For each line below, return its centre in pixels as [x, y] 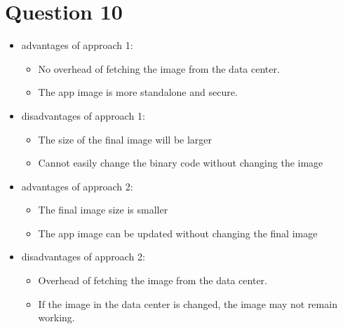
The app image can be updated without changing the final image [178, 233]
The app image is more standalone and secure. [138, 92]
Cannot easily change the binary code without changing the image [181, 163]
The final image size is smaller [103, 210]
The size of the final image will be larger [125, 139]
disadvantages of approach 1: [83, 115]
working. [56, 317]
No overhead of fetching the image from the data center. [159, 68]
